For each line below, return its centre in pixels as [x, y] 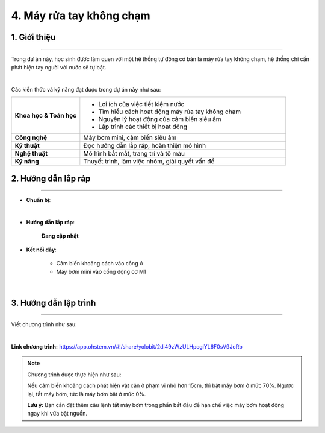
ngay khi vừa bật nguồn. [57, 414]
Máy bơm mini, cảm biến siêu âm [130, 137]
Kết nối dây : [41, 250]
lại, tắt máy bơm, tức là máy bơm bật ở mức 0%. [87, 394]
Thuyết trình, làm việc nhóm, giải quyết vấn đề [149, 162]
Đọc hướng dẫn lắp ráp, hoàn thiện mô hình [145, 146]
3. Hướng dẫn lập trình [54, 302]
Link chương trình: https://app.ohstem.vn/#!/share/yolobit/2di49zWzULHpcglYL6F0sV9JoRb [127, 347]
